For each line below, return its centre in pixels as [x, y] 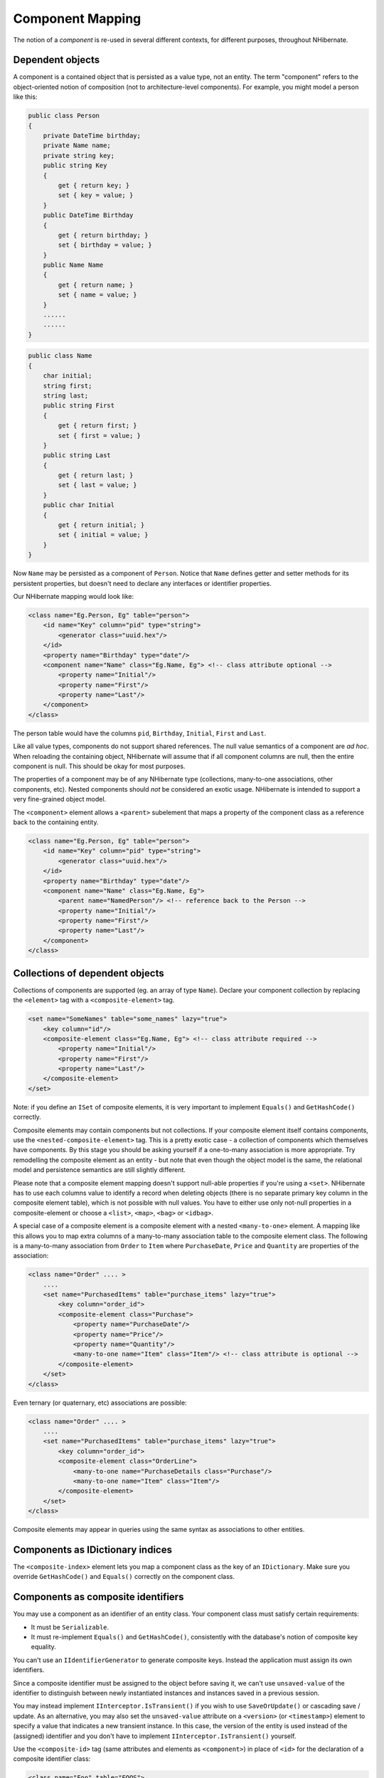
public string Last [77, 456]
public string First [79, 406]
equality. [43, 1647]
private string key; [79, 155]
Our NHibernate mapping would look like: [74, 596]
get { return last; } [96, 475]
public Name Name [73, 265]
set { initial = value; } [103, 535]
